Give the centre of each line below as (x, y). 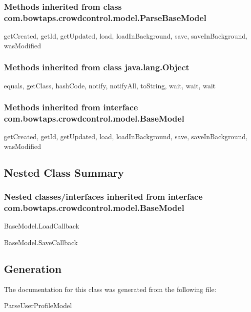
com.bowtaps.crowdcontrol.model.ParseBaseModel (105, 17)
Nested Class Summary (64, 172)
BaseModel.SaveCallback (41, 242)
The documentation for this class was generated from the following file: (110, 289)
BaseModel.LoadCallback (42, 226)
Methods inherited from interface (71, 107)
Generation (33, 268)
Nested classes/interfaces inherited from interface (103, 197)
